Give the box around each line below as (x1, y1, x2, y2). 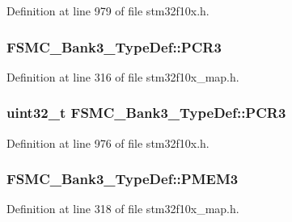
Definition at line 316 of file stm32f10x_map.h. (6, 68, 239, 85)
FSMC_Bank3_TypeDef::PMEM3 (6, 169, 239, 189)
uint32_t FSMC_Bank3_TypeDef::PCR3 (6, 103, 286, 123)
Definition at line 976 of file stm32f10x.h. (6, 134, 209, 151)
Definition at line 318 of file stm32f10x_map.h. (6, 200, 239, 217)
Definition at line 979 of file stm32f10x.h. (6, 2, 209, 19)
